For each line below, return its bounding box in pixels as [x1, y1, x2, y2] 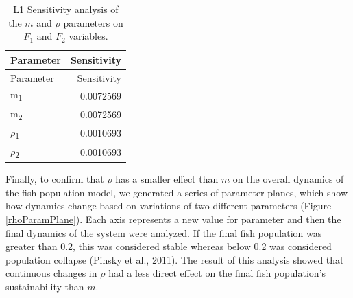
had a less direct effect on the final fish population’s [108, 266, 326, 280]
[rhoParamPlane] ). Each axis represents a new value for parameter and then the [5, 212, 341, 226]
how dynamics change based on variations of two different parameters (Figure [5, 198, 332, 213]
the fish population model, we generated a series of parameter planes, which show [5, 185, 348, 199]
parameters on [63, 15, 123, 30]
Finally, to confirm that [5, 172, 104, 186]
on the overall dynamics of [232, 172, 344, 186]
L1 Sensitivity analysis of [13, 2, 119, 16]
